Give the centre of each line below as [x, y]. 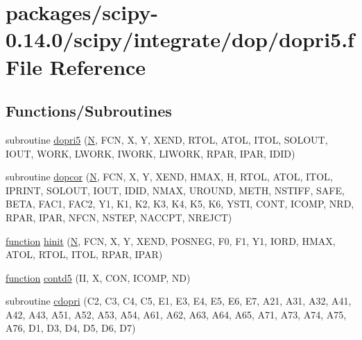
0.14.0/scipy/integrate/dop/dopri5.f [180, 39]
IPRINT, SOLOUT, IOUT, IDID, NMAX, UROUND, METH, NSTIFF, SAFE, [175, 190]
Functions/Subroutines [89, 111]
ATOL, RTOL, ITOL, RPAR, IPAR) [84, 254]
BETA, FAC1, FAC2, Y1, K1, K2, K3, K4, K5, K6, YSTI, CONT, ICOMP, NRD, [180, 204]
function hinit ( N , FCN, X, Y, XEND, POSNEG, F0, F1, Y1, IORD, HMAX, [171, 240]
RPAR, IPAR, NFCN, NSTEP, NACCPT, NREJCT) [119, 217]
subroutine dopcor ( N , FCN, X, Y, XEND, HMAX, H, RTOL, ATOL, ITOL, [169, 177]
